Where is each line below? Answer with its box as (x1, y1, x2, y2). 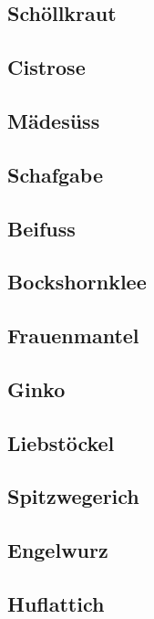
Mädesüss (7, 106, 100, 134)
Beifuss (7, 214, 76, 242)
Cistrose (7, 53, 86, 81)
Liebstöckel (7, 428, 115, 456)
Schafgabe (7, 160, 103, 188)
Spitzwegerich (7, 482, 139, 510)
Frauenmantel (7, 321, 139, 350)
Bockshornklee (7, 268, 147, 296)
